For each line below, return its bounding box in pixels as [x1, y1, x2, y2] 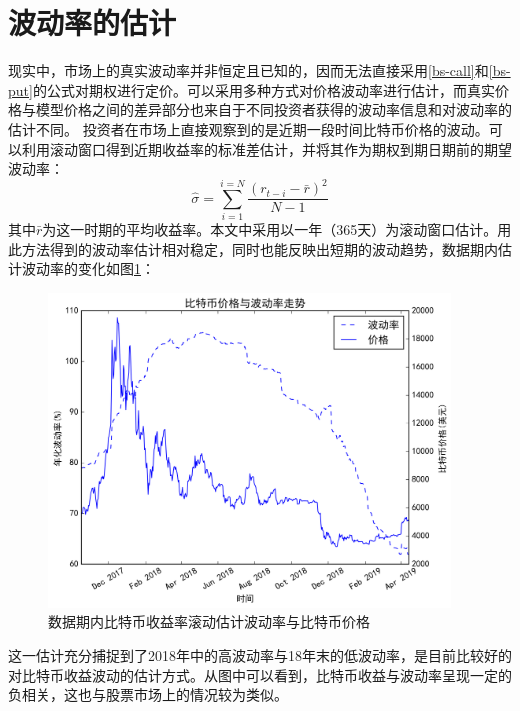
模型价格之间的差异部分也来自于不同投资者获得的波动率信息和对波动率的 [35, 99, 512, 120]
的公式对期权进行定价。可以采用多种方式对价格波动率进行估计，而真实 [32, 79, 495, 100]
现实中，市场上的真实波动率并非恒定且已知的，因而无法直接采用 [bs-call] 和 [8, 60, 489, 81]
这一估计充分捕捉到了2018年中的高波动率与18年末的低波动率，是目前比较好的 [8, 645, 512, 666]
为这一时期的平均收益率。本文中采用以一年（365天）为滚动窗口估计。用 [42, 218, 512, 239]
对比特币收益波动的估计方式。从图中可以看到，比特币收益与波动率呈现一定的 [8, 664, 512, 685]
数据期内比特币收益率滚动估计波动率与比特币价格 [48, 611, 370, 632]
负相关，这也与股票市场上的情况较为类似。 [8, 684, 288, 705]
